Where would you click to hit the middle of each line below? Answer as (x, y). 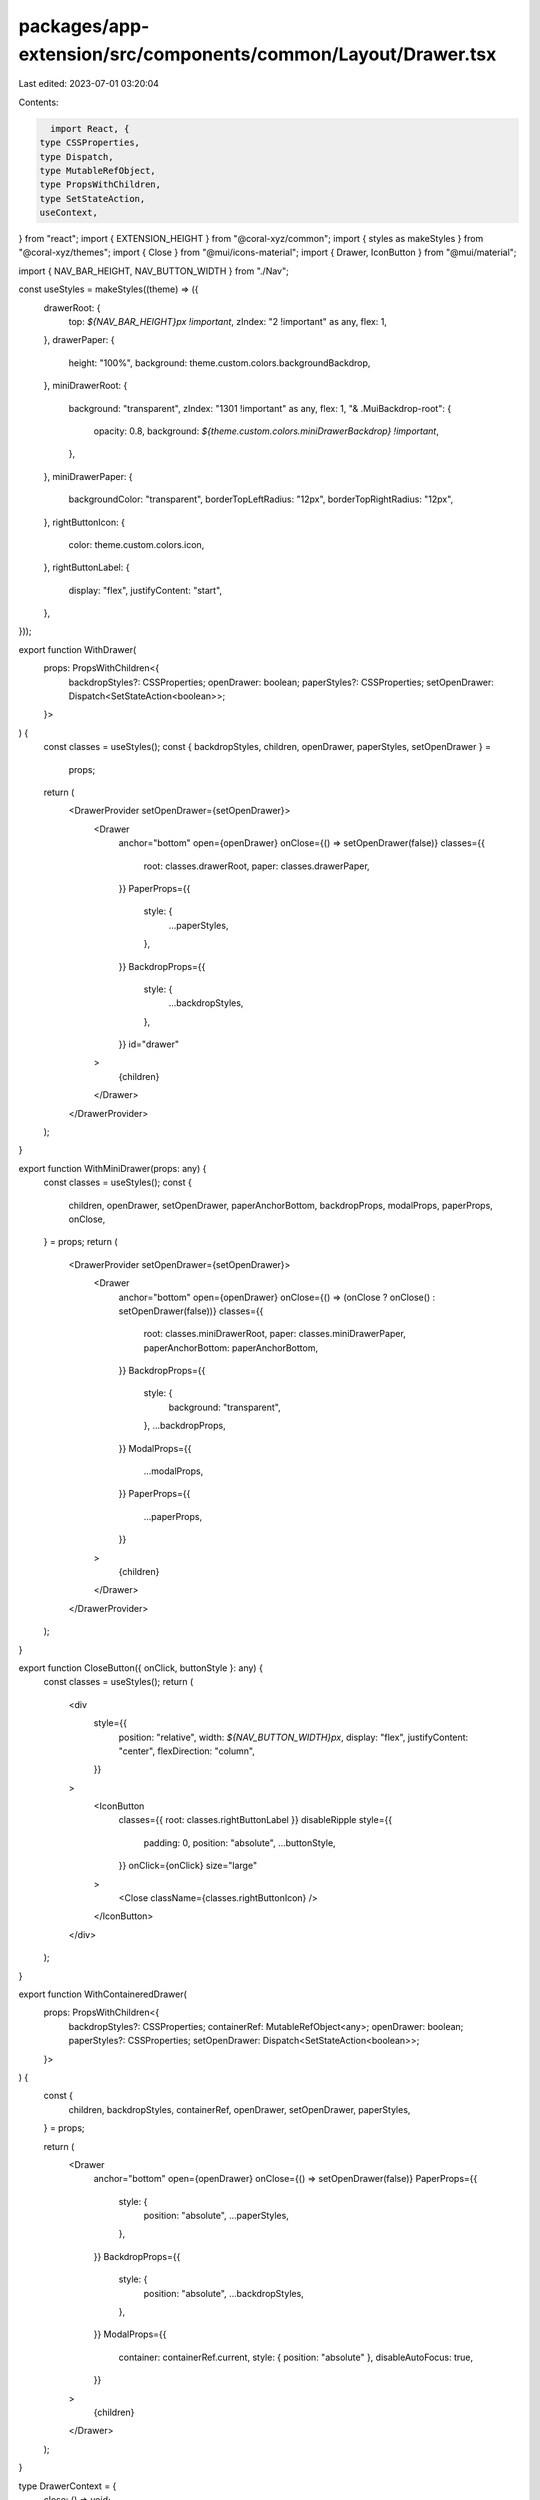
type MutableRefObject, (98, 170)
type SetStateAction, (92, 198)
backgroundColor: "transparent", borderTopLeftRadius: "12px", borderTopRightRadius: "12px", (261, 499)
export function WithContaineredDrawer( (102, 1994)
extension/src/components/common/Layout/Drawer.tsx (257, 54)
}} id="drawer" (149, 1044)
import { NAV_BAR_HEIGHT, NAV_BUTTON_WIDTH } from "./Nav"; (153, 271)
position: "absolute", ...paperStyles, (216, 2216)
